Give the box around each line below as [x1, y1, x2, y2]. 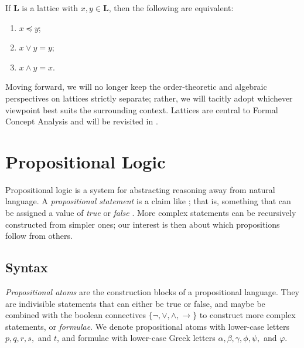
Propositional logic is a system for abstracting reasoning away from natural [5, 183, 275, 195]
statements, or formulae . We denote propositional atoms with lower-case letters [5, 320, 289, 332]
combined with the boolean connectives [5, 309, 146, 321]
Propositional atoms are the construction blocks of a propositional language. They [5, 286, 300, 298]
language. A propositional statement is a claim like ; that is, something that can [5, 195, 291, 207]
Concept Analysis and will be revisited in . [5, 115, 158, 127]
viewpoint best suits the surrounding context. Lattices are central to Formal [5, 103, 278, 116]
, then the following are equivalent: [108, 2, 234, 13]
